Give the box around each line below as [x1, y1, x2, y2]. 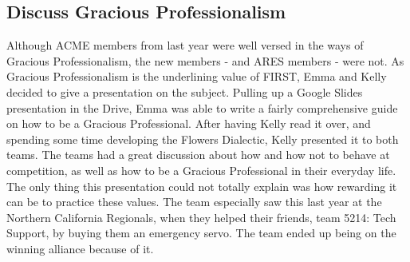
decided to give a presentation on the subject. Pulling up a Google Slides [6, 83, 363, 100]
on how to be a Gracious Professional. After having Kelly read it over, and [6, 115, 371, 132]
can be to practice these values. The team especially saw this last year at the [6, 193, 382, 210]
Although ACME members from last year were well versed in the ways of [6, 37, 364, 54]
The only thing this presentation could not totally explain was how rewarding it [6, 177, 397, 194]
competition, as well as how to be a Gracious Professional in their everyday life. [6, 161, 396, 178]
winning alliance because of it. [6, 240, 154, 256]
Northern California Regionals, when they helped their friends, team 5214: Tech [6, 208, 396, 225]
